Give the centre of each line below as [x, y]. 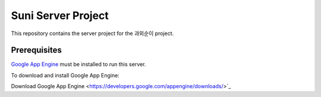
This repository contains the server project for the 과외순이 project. [92, 33]
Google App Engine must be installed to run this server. [78, 64]
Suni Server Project [60, 15]
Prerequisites [36, 50]
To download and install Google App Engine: [65, 75]
